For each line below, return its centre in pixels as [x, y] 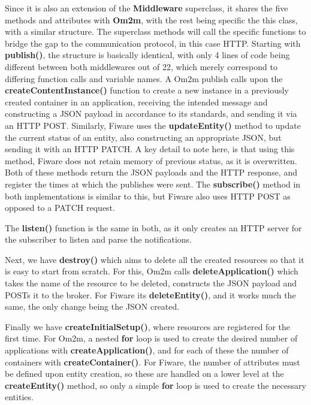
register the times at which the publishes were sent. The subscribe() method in [153, 184]
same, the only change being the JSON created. [92, 306]
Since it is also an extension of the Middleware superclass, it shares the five [147, 8]
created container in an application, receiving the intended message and [136, 102]
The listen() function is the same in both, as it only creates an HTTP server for [153, 227]
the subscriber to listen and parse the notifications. [99, 239]
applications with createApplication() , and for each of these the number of [147, 350]
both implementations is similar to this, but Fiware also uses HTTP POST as [148, 196]
